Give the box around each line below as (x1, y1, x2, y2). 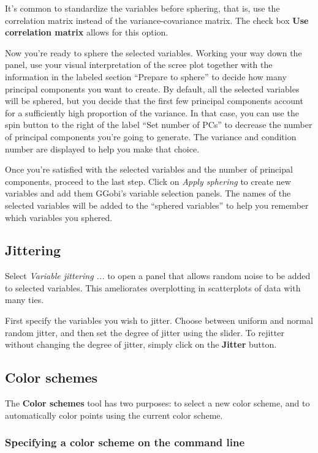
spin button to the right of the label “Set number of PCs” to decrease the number (5, 118, 312, 131)
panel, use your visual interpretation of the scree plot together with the (5, 58, 273, 71)
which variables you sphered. (5, 211, 113, 223)
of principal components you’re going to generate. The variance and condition (5, 130, 297, 143)
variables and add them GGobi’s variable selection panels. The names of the (5, 187, 291, 200)
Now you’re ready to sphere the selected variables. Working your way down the (5, 46, 302, 59)
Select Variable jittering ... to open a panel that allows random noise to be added (5, 269, 311, 282)
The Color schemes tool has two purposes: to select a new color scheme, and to (5, 397, 310, 410)
